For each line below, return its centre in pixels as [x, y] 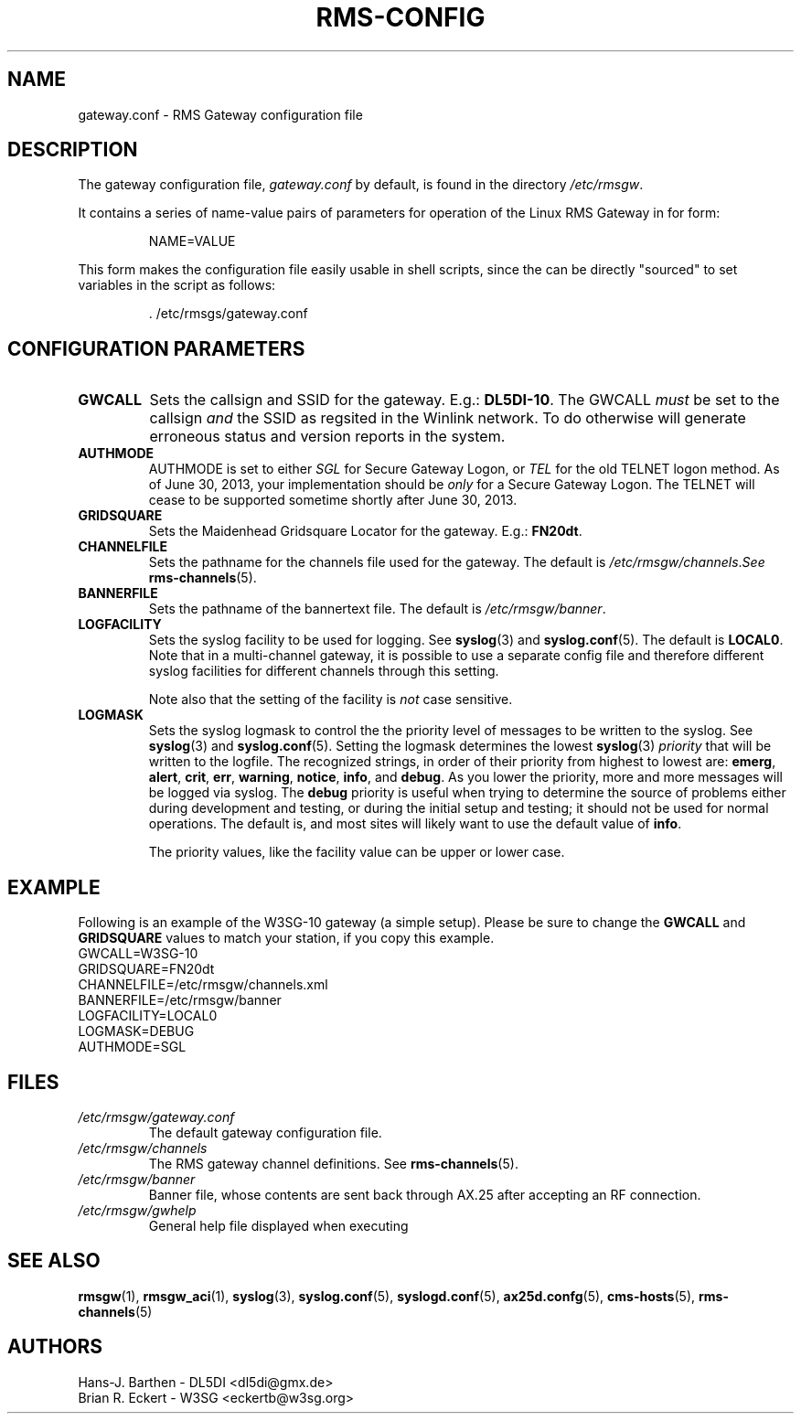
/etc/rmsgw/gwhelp [137, 1210]
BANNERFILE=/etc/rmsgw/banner [180, 1000]
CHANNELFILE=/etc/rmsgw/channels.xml [203, 985]
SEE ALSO [54, 1261]
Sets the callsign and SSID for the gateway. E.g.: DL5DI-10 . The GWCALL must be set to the [465, 400]
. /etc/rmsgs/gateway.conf [228, 314]
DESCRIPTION [73, 150]
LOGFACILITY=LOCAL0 [148, 1016]
